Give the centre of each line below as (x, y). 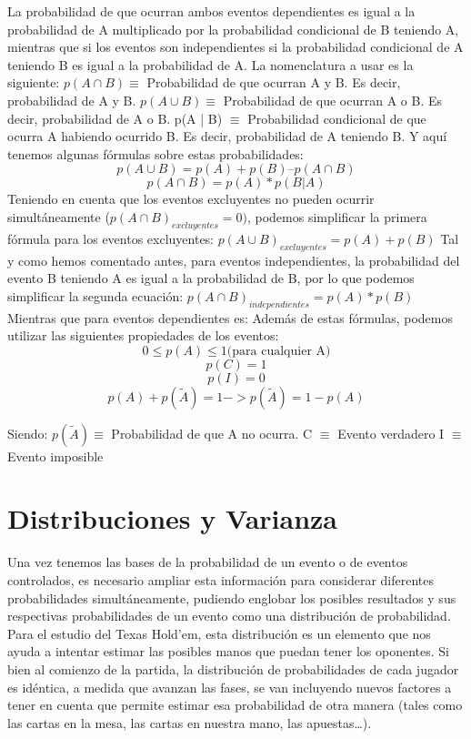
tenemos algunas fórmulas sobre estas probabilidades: (155, 153)
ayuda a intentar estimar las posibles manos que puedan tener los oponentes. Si (228, 651)
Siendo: (28, 433)
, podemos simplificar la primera (337, 216)
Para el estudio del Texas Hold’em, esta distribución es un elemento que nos (219, 633)
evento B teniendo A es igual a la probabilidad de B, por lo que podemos (211, 278)
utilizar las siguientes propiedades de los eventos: (143, 335)
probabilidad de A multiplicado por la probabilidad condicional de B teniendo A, (233, 29)
